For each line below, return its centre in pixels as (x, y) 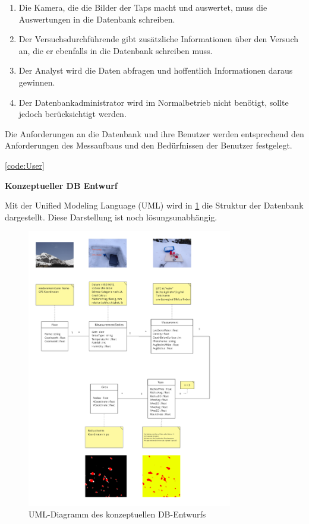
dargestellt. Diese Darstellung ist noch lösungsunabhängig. (111, 217)
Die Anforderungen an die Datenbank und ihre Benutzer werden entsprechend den (154, 133)
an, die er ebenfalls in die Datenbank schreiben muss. (116, 50)
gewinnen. (37, 82)
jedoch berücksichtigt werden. (72, 114)
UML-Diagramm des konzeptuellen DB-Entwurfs (117, 514)
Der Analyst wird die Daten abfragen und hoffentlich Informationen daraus (156, 70)
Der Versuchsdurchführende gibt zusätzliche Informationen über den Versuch (158, 39)
